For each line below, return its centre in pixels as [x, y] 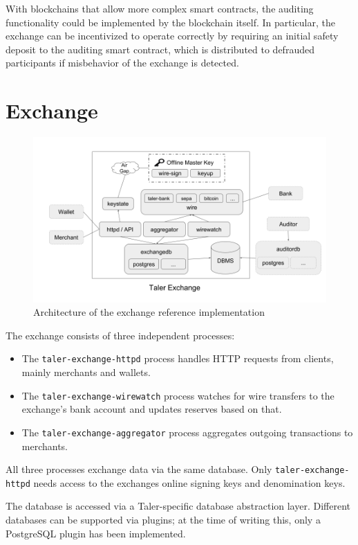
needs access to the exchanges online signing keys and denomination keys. [189, 482]
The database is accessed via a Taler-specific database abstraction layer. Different [178, 506]
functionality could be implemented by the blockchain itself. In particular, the [170, 22]
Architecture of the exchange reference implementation [149, 312]
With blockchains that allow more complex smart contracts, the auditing [160, 8]
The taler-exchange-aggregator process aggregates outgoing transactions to [187, 432]
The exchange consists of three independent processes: [120, 335]
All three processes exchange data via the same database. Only [139, 469]
